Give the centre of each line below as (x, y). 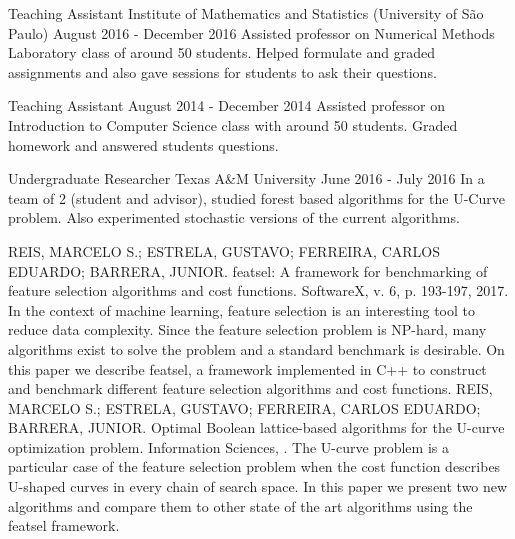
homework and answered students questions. (143, 144)
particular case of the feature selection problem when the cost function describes (254, 466)
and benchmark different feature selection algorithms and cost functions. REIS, (250, 388)
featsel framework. (64, 525)
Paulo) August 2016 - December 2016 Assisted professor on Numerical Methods (251, 32)
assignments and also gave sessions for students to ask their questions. (222, 71)
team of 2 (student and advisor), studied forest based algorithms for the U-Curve (256, 197)
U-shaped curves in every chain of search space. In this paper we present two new (258, 486)
